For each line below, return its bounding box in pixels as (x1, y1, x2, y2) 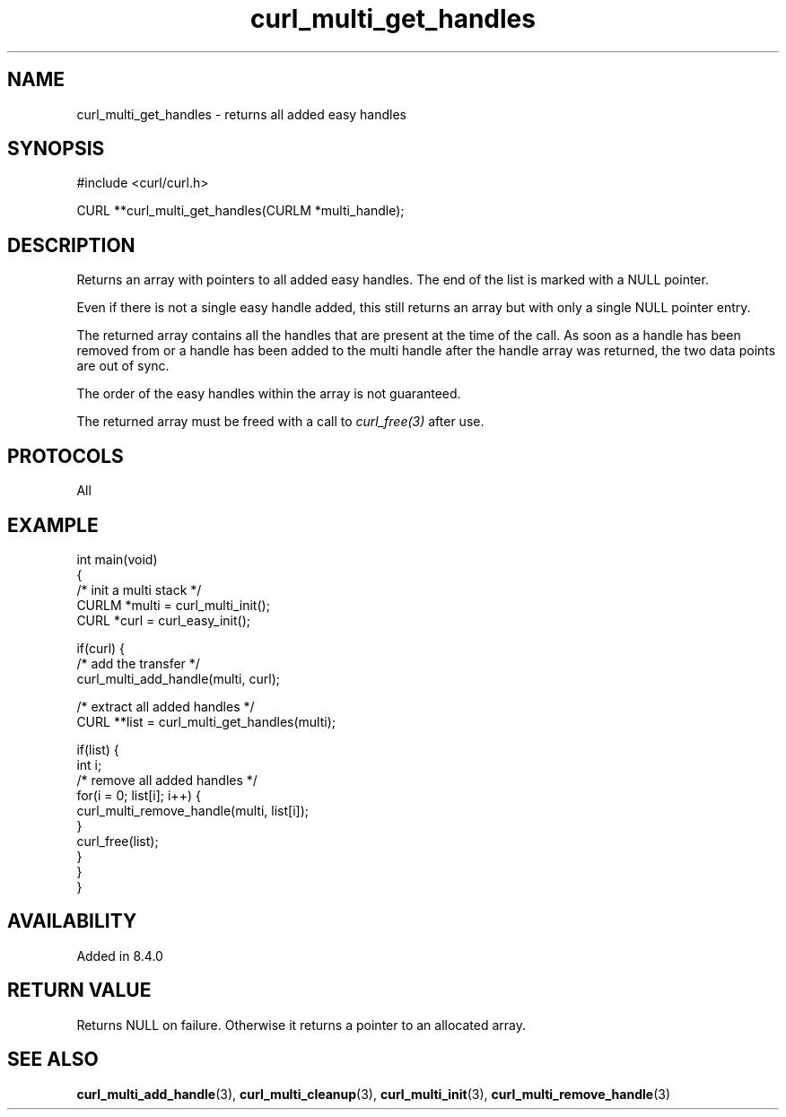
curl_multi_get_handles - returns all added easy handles (76, 106, 407, 122)
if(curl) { (76, 640, 126, 656)
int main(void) (76, 551, 158, 567)
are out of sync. (76, 358, 170, 374)
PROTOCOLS (7, 444, 124, 467)
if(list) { (76, 741, 119, 757)
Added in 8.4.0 (76, 947, 163, 964)
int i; (76, 756, 102, 772)
